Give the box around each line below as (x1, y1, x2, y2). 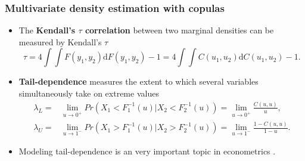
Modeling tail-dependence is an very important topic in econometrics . (18, 145, 276, 157)
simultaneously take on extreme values (18, 87, 159, 99)
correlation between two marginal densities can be (85, 24, 274, 36)
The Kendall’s (18, 24, 76, 36)
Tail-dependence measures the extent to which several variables (18, 75, 259, 88)
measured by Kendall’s (18, 35, 102, 48)
